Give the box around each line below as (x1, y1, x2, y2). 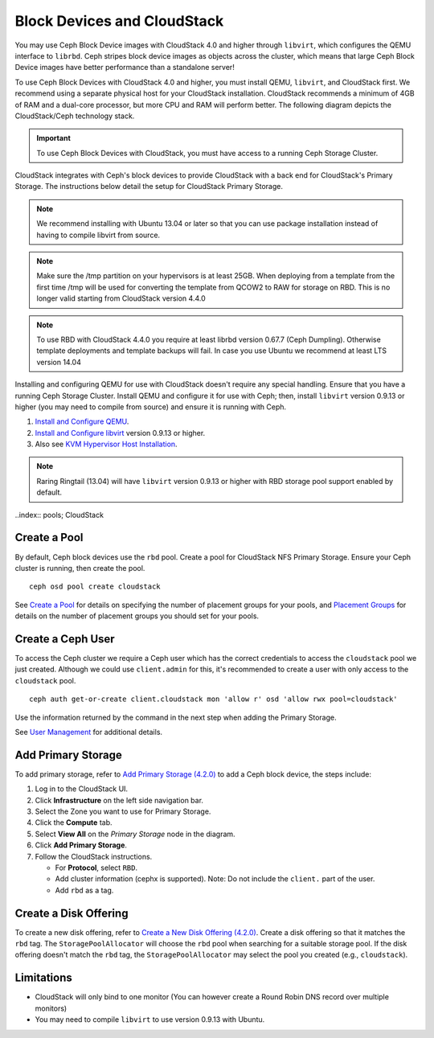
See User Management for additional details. (14, 727, 163, 736)
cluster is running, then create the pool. (14, 563, 145, 572)
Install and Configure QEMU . (35, 416, 129, 426)
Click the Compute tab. (35, 818, 113, 827)
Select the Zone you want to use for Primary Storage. (35, 806, 211, 816)
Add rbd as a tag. (55, 885, 114, 895)
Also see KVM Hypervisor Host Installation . (35, 439, 178, 449)
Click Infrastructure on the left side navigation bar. (35, 795, 204, 805)
